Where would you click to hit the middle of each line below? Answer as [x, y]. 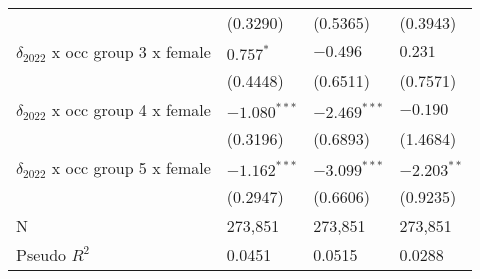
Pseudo [41, 254]
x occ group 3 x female [131, 51]
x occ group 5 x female [131, 167]
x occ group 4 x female [131, 109]
